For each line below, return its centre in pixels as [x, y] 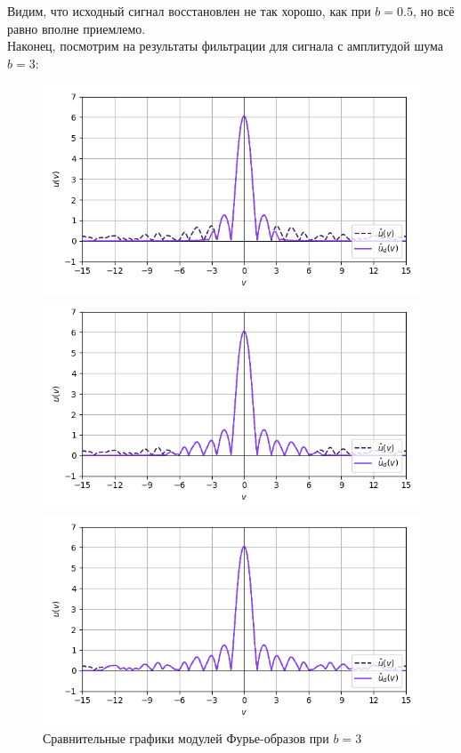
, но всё [433, 11]
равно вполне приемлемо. [77, 28]
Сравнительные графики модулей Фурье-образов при [186, 737]
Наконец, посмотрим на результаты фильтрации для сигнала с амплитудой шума [225, 46]
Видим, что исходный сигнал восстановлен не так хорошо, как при [189, 11]
